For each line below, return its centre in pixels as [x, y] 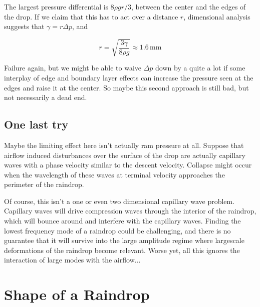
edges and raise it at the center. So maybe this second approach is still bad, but [126, 87]
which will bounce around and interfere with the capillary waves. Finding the [122, 221]
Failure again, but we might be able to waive [73, 68]
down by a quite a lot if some [200, 68]
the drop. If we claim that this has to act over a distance [91, 16]
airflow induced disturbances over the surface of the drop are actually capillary [125, 155]
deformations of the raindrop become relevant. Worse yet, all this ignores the [122, 250]
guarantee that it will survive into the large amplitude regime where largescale [124, 240]
